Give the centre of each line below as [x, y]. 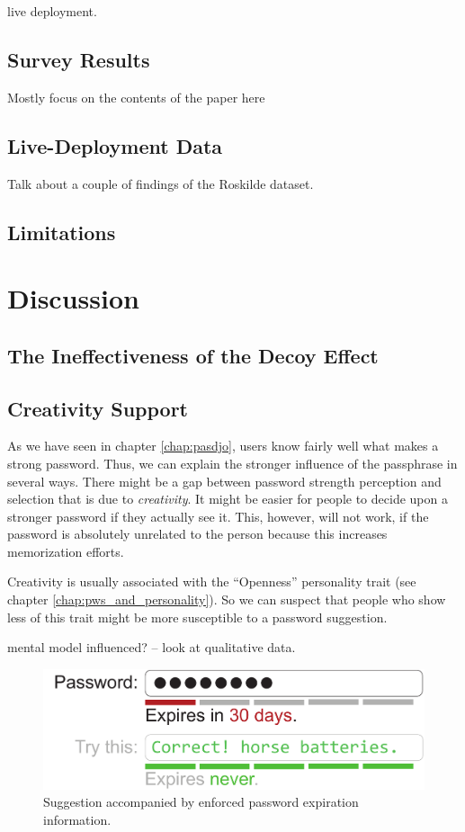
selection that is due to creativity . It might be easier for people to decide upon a [228, 499]
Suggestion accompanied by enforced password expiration [201, 802]
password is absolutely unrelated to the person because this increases [197, 534]
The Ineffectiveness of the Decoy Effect [193, 355]
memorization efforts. [66, 551]
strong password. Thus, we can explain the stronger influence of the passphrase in [232, 463]
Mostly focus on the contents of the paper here [136, 97]
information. [77, 819]
